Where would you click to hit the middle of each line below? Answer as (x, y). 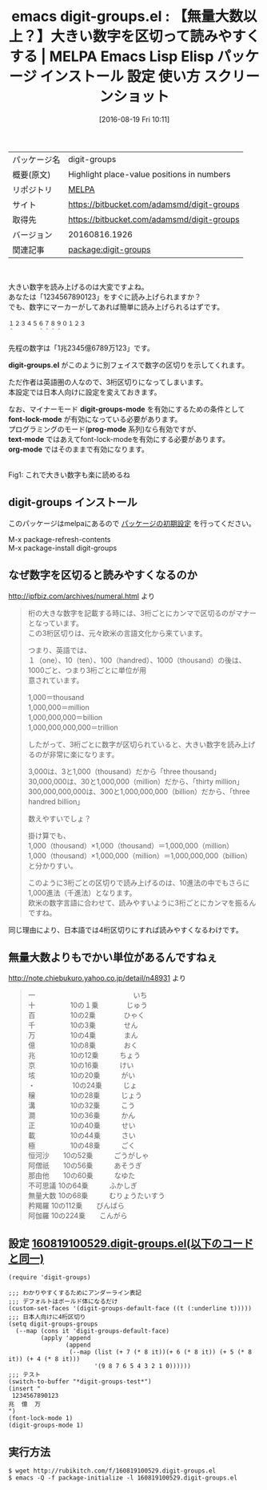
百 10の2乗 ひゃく (86, 1015)
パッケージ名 (36, 160)
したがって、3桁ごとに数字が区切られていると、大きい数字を (128, 744)
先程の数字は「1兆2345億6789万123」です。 (81, 348)
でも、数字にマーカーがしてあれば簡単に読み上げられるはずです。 (116, 306)
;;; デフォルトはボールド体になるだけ (63, 1302)
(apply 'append (66, 1338)
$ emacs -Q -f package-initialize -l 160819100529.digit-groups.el (123, 1478)
